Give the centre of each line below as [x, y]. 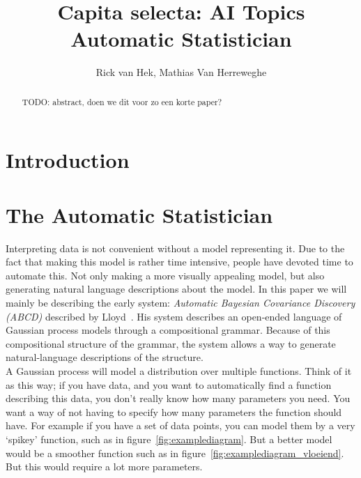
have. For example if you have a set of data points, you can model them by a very [180, 425]
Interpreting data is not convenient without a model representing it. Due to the [175, 248]
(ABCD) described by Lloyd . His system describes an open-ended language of [174, 316]
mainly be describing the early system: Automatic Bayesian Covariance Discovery [180, 303]
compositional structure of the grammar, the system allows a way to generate [171, 343]
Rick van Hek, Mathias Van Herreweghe [181, 72]
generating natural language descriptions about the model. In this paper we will [176, 289]
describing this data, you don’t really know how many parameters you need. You [178, 398]
